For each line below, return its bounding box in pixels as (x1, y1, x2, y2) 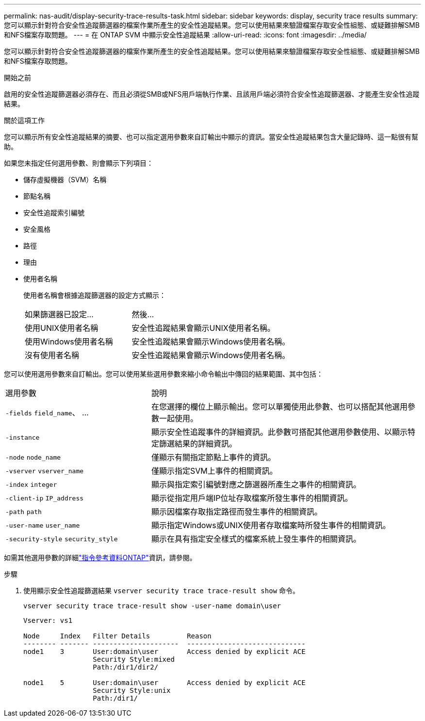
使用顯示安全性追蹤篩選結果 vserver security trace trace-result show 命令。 (23, 586, 300, 595)
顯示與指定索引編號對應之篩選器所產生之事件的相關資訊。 (151, 480, 361, 489)
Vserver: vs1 (23, 617, 73, 624)
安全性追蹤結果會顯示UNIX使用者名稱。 (131, 323, 275, 333)
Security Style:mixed (93, 655, 175, 663)
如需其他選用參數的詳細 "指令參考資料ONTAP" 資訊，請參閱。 (4, 553, 196, 562)
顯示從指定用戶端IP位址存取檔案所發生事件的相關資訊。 (151, 493, 353, 503)
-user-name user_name (5, 522, 80, 529)
